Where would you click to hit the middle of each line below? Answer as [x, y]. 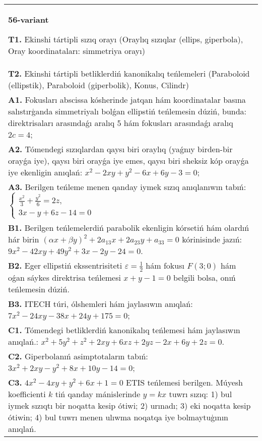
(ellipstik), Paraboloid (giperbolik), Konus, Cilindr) [99, 85]
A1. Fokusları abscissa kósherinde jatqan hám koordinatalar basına [127, 100]
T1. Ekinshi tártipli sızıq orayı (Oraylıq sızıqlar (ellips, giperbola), [126, 39]
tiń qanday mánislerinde [98, 394]
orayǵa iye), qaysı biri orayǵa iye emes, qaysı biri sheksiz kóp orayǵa [128, 161]
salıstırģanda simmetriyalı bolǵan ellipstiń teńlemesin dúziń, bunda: [127, 111]
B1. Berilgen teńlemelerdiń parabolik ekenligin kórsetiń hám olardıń [129, 228]
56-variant [28, 19]
